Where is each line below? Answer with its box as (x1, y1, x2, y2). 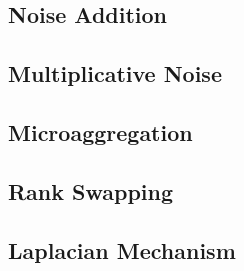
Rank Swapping (8, 175, 174, 206)
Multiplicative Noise (8, 58, 222, 89)
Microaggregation (8, 116, 193, 147)
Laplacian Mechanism (8, 234, 236, 265)
